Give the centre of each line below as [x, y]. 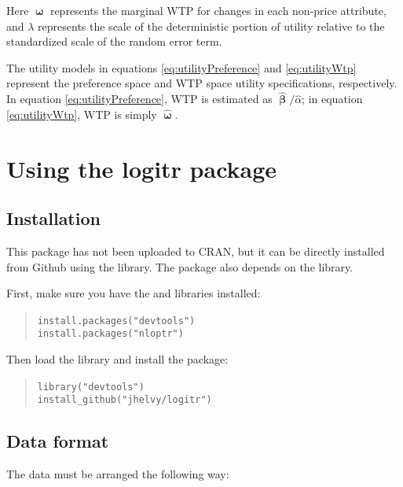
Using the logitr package [142, 168]
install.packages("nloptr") [110, 334]
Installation [53, 218]
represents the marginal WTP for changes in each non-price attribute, [218, 10]
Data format [58, 441]
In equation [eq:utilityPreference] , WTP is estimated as [139, 99]
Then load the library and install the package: [117, 359]
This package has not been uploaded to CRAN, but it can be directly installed [196, 251]
